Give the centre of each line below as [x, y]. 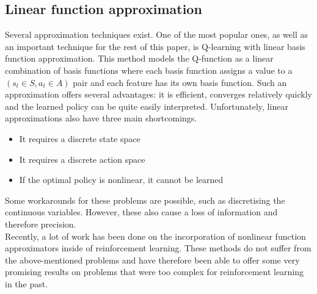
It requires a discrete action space [82, 159]
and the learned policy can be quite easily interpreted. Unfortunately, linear [147, 106]
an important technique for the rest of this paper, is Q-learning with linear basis [155, 46]
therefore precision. [41, 224]
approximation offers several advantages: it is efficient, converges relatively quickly [158, 94]
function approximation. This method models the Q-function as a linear [139, 58]
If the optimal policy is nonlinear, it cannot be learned [121, 180]
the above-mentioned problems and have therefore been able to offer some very [152, 260]
